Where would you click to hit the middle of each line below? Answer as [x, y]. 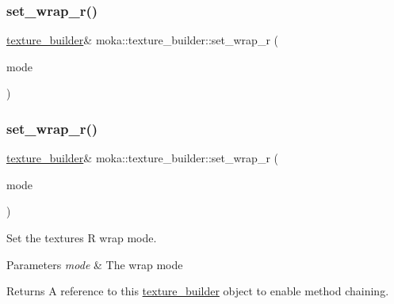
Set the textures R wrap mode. [82, 237]
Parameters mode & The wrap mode [95, 264]
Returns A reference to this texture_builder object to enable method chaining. [198, 291]
